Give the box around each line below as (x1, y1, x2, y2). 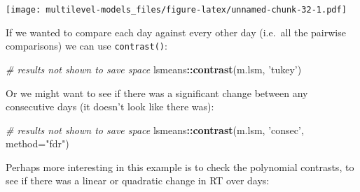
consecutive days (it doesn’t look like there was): (6, 99, 214, 114)
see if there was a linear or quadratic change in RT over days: (6, 173, 270, 188)
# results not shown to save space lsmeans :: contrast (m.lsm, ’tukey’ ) (6, 61, 302, 76)
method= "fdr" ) (6, 136, 69, 151)
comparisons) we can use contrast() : (6, 38, 167, 53)
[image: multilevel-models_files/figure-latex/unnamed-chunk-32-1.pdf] (6, 5, 347, 15)
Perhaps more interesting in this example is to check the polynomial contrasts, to (6, 159, 354, 174)
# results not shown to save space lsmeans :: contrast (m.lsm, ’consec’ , (6, 122, 304, 137)
